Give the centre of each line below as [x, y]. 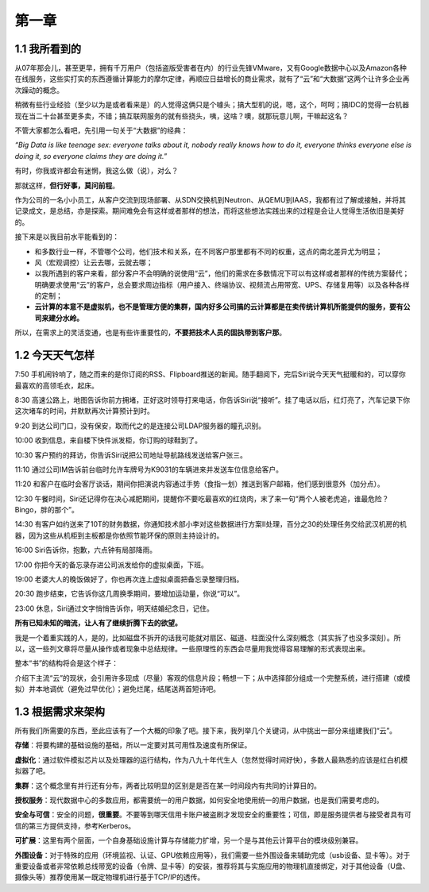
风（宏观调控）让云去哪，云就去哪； [94, 262]
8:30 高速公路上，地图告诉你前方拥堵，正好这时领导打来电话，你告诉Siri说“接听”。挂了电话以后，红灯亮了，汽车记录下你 [213, 400]
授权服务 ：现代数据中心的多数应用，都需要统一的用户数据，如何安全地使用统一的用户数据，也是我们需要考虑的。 [199, 800]
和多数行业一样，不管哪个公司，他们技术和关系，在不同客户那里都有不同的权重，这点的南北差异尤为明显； [209, 251]
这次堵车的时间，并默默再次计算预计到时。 [84, 411]
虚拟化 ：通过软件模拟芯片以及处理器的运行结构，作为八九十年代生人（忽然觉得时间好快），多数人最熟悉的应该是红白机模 [211, 759]
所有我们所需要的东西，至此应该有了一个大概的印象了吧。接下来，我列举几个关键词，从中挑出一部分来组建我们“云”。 [206, 731]
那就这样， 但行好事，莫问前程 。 [67, 185]
